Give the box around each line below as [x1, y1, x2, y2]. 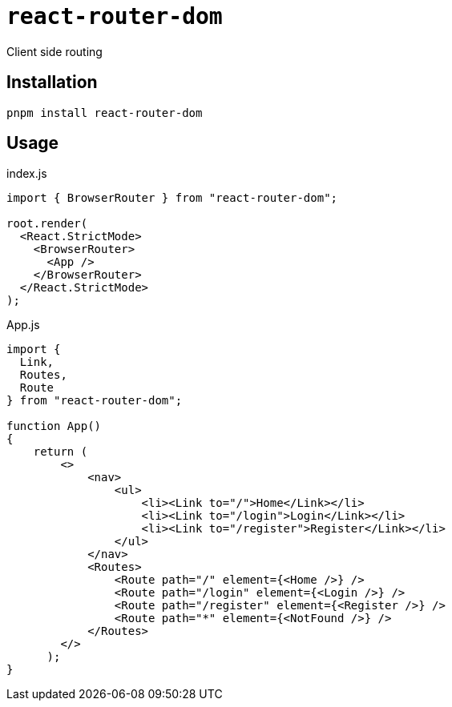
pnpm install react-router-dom [6, 106, 203, 119]
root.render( [6, 217, 88, 231]
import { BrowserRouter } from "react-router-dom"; [6, 191, 338, 205]
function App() [6, 420, 102, 433]
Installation [6, 72, 98, 93]
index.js [6, 167, 47, 181]
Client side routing [6, 44, 103, 58]
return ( [33, 445, 88, 459]
